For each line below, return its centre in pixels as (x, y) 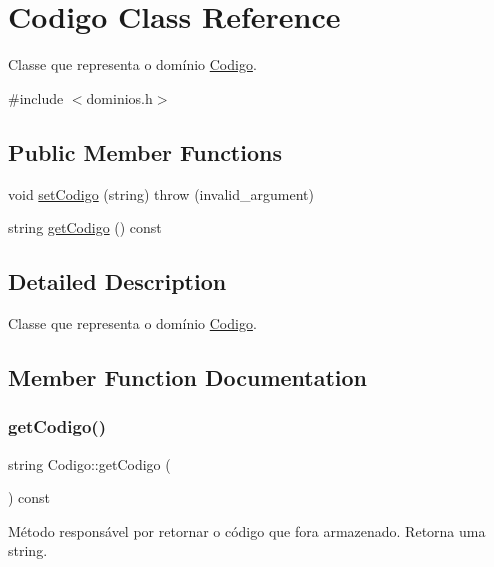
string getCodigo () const (85, 227)
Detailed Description (117, 281)
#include (36, 97)
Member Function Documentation (188, 376)
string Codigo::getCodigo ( (89, 463)
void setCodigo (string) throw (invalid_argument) (161, 193)
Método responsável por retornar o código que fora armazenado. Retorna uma (247, 530)
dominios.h (119, 97)
